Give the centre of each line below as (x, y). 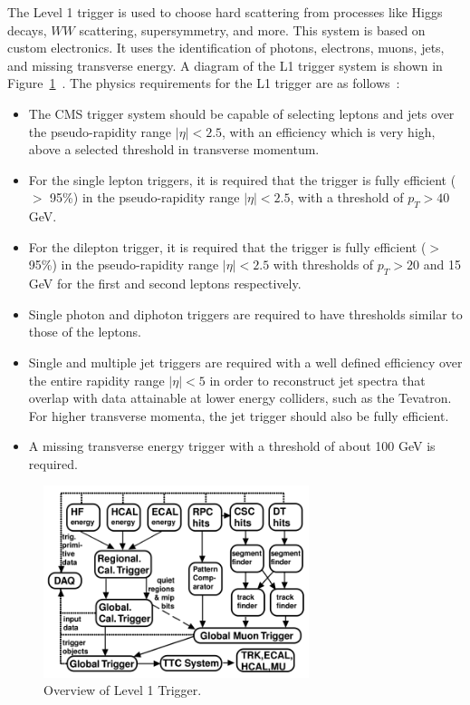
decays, (27, 29)
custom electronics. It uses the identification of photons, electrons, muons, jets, (226, 48)
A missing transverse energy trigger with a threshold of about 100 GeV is (232, 446)
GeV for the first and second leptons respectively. (165, 284)
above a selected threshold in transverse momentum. (174, 149)
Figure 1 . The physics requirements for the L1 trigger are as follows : (204, 83)
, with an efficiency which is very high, (329, 131)
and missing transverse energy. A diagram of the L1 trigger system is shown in (225, 65)
